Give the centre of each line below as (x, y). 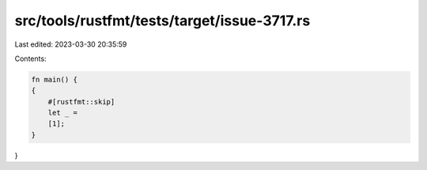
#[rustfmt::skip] (81, 102)
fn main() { (55, 79)
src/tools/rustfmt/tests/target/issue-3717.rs (162, 21)
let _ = (63, 113)
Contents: (30, 59)
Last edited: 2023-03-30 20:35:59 (71, 44)
